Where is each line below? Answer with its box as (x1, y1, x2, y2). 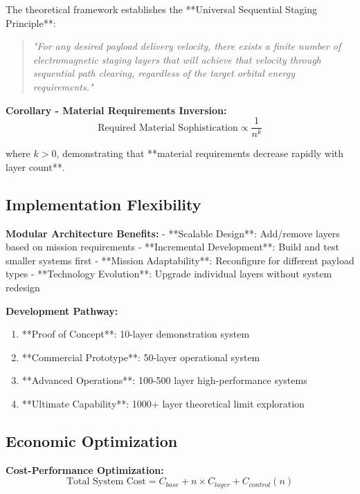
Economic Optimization (6, 430, 178, 451)
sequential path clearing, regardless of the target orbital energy (33, 66, 296, 80)
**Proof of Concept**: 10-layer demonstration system (21, 327, 250, 341)
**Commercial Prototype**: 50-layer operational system (21, 349, 260, 364)
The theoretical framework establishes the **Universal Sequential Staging (6, 2, 318, 16)
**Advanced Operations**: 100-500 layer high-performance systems (21, 373, 307, 387)
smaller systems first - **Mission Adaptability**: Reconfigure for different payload (6, 253, 354, 267)
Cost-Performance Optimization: (6, 462, 164, 477)
